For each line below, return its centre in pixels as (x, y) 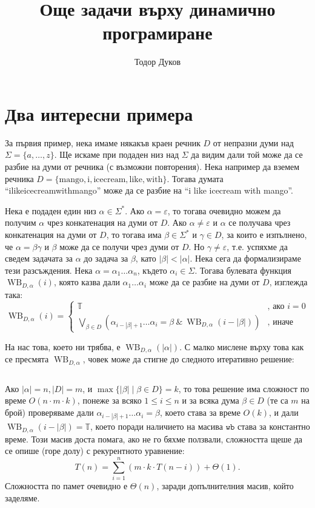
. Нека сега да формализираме (245, 258)
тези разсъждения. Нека (49, 270)
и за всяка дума (211, 400)
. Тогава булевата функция (243, 270)
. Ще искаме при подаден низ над (117, 154)
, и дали (284, 412)
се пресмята (27, 359)
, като (146, 258)
